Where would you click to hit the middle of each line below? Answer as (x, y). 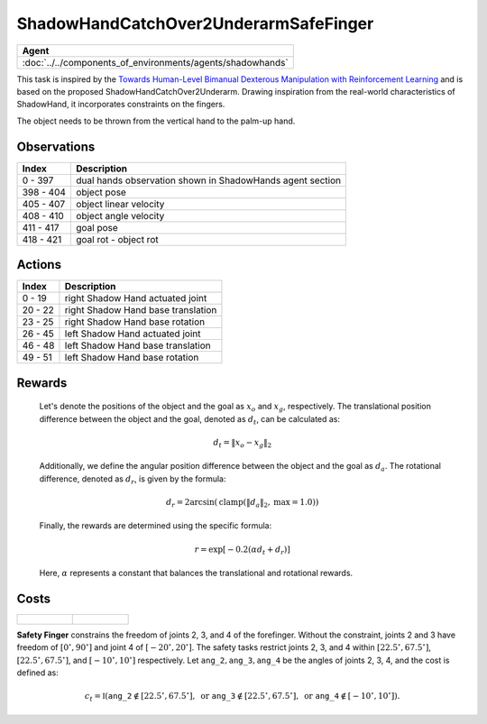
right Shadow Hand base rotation (135, 322)
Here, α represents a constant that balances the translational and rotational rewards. (196, 573)
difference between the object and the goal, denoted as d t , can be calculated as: (190, 420)
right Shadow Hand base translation (141, 310)
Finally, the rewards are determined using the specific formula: (156, 526)
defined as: (37, 673)
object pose (101, 192)
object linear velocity (120, 204)
